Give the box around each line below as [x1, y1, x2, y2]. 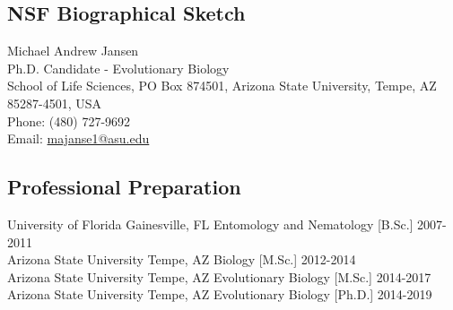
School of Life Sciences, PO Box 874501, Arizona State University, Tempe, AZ [7, 76, 437, 95]
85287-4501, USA [7, 93, 101, 112]
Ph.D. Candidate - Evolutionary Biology [7, 58, 230, 77]
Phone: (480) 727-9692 [7, 111, 131, 130]
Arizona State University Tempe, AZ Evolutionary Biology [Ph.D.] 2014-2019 [7, 285, 432, 304]
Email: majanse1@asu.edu [7, 129, 150, 148]
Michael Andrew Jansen [7, 41, 139, 60]
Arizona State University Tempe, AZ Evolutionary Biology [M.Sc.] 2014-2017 [7, 267, 431, 286]
